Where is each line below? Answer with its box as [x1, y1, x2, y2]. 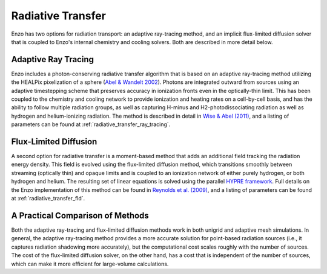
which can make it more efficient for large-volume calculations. [11, 260, 169, 267]
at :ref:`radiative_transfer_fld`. [11, 195, 85, 202]
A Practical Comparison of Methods [11, 210, 150, 220]
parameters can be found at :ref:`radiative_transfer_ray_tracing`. [11, 121, 171, 128]
